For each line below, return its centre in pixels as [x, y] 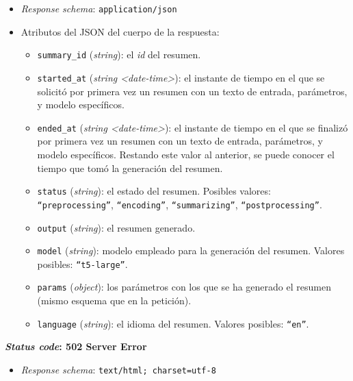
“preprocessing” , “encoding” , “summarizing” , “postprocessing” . [180, 204]
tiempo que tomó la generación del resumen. [130, 168]
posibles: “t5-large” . [82, 263]
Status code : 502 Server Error [76, 346]
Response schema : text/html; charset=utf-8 [118, 369]
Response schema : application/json [99, 8]
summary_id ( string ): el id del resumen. [119, 54]
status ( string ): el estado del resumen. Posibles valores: [154, 191]
